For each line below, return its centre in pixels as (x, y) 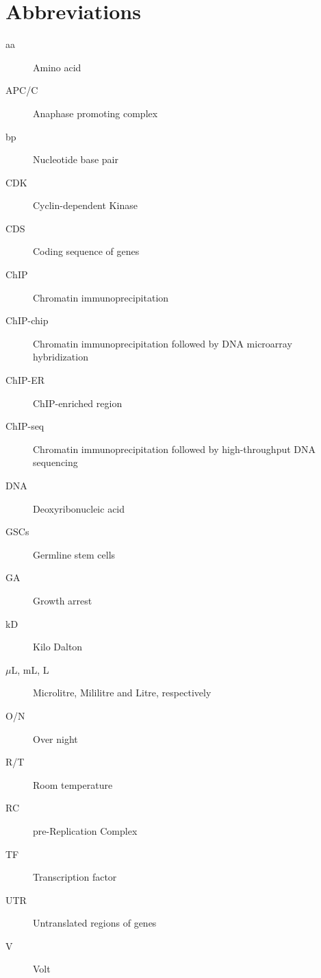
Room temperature (73, 784)
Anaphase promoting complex (95, 113)
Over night (55, 738)
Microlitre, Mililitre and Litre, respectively (122, 693)
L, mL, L (30, 669)
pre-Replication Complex (85, 830)
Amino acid (57, 67)
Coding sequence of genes (86, 251)
